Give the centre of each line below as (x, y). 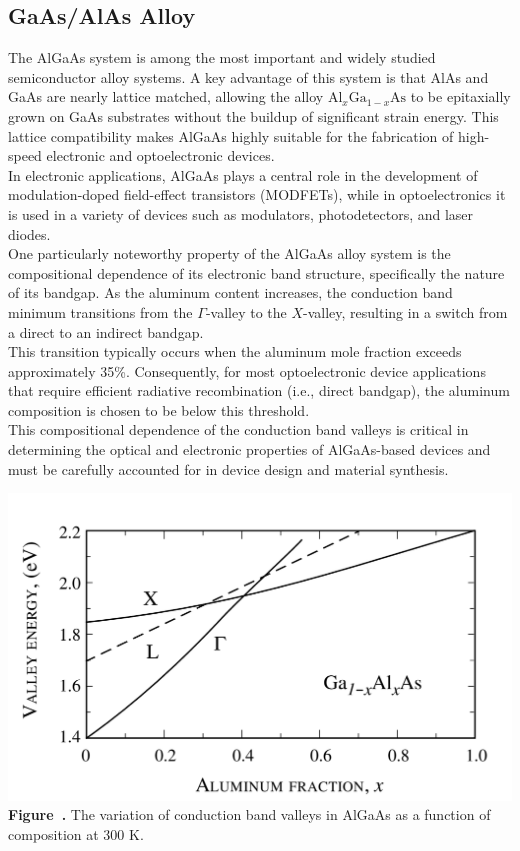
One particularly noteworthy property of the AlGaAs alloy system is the (229, 253)
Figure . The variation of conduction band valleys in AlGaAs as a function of (249, 814)
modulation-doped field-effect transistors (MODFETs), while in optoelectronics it (257, 194)
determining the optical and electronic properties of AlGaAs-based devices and (249, 449)
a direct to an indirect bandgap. (106, 331)
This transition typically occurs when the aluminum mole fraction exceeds (235, 351)
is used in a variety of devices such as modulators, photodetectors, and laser (241, 213)
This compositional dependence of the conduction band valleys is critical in (238, 429)
